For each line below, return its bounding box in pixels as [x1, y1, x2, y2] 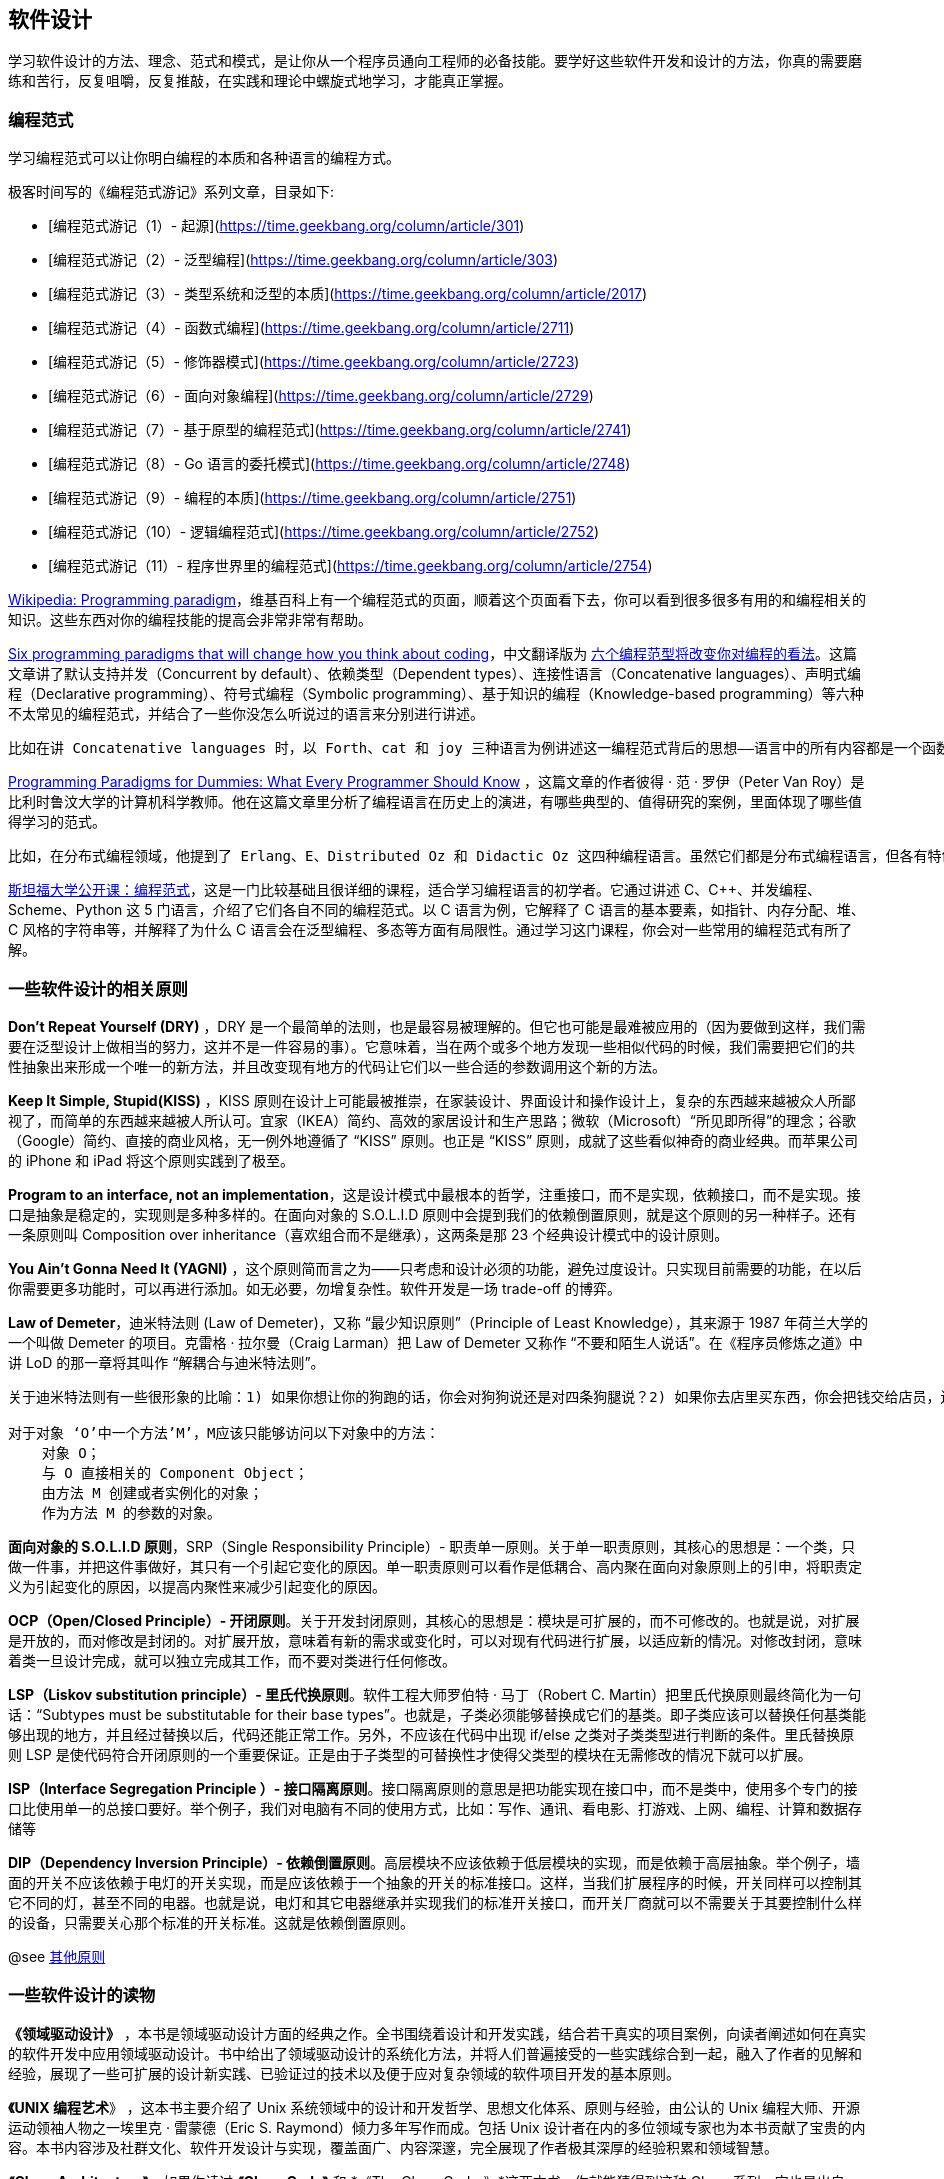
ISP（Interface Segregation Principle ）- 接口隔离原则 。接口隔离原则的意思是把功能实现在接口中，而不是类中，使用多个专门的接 [8, 1779, 858, 1797]
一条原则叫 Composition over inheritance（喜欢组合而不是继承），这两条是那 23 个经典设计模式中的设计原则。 [8, 1225, 729, 1243]
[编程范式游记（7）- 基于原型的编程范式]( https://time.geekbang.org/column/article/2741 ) [48, 421, 632, 439]
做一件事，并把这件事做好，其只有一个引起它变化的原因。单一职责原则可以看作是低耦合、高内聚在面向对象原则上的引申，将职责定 [8, 1557, 862, 1575]
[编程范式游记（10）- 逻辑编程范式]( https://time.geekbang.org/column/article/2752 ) [48, 523, 600, 541]
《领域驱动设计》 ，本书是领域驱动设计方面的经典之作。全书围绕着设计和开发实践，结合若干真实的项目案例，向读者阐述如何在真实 [8, 2024, 866, 2042]
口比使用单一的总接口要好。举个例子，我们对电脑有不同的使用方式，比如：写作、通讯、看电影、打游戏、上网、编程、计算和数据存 [8, 1799, 862, 1817]
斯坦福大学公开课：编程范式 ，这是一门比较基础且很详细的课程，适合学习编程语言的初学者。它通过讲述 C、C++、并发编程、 [8, 881, 821, 899]
